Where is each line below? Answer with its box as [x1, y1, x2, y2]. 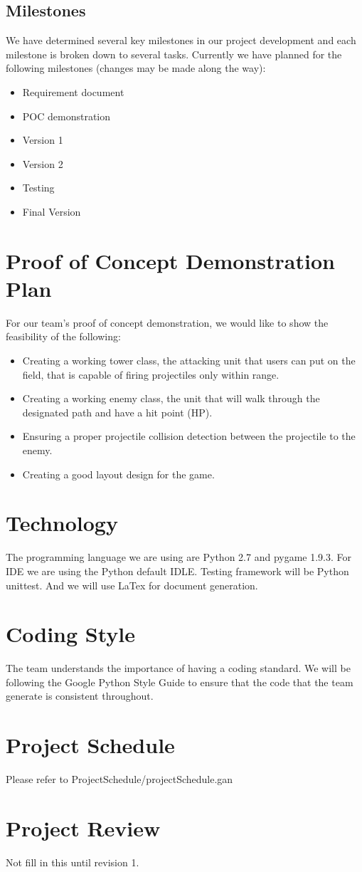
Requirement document [22, 84, 124, 99]
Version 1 [22, 132, 63, 147]
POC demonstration [22, 108, 111, 123]
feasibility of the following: [6, 329, 121, 344]
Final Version [22, 204, 81, 219]
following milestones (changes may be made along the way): [6, 61, 266, 75]
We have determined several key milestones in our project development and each [6, 33, 356, 48]
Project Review [6, 813, 161, 842]
